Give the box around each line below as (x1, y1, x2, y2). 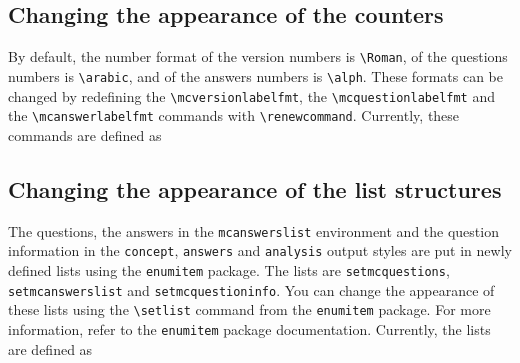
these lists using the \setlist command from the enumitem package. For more (8, 299, 491, 320)
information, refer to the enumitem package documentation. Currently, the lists (8, 318, 491, 339)
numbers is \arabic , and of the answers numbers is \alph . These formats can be (8, 65, 503, 86)
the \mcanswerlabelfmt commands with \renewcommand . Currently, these (8, 105, 460, 126)
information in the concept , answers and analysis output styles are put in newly (8, 240, 512, 261)
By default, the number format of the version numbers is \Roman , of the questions (8, 46, 508, 67)
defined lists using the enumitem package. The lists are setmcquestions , (8, 259, 450, 280)
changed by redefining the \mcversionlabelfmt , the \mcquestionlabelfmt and (8, 85, 496, 106)
